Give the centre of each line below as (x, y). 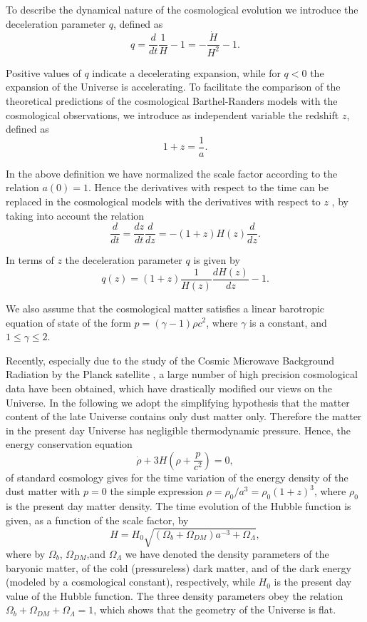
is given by (217, 260)
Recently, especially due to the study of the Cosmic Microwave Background (170, 360)
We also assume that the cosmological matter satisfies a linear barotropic (165, 308)
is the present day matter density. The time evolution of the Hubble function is (179, 506)
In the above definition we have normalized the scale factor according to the (172, 173)
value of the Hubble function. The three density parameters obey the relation (175, 595)
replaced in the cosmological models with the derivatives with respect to (163, 202)
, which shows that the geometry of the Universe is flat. (215, 610)
